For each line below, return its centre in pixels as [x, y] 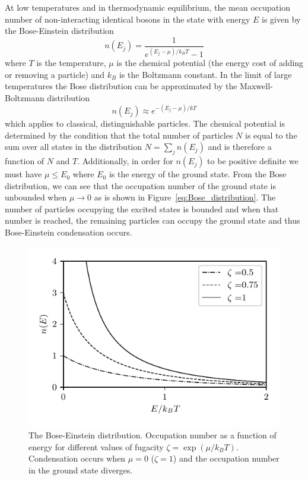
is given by [281, 19]
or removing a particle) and [55, 74]
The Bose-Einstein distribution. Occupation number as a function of [153, 435]
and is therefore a [240, 147]
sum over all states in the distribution [73, 147]
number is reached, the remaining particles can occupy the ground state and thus [153, 220]
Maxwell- [256, 86]
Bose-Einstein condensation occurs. [69, 232]
